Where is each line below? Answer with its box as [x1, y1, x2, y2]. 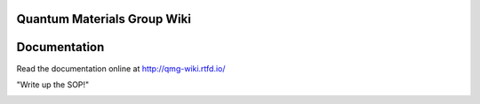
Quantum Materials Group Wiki [16, 11, 191, 26]
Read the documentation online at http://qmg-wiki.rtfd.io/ [16, 63, 226, 74]
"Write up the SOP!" [16, 79, 90, 90]
